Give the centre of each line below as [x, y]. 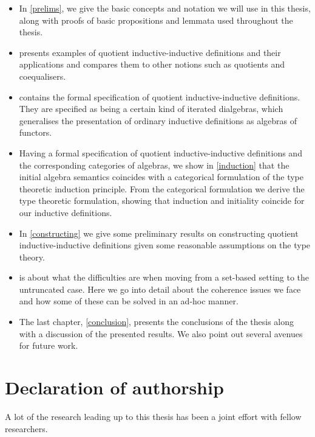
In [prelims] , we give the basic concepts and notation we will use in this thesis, [165, 8]
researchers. [26, 428]
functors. [36, 132]
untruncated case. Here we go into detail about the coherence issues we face [160, 289]
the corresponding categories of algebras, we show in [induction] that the [154, 165]
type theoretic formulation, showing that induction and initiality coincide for [162, 201]
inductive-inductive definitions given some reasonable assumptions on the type [165, 245]
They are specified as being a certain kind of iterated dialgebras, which [151, 109]
